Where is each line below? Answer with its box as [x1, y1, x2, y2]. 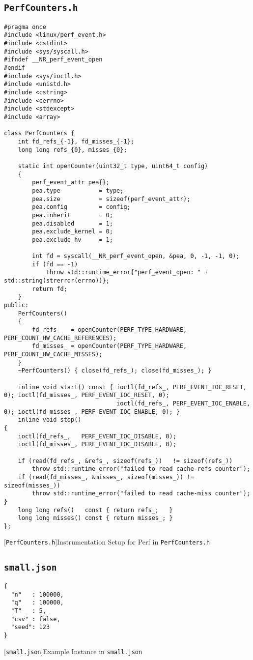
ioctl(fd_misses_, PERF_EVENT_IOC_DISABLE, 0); [18, 441, 176, 448]
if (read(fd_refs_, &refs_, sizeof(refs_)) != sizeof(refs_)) [18, 457, 233, 464]
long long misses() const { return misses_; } [18, 515, 173, 522]
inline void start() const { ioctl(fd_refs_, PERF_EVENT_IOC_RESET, [18, 383, 247, 391]
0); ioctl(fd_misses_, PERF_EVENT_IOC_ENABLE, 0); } [4, 408, 180, 415]
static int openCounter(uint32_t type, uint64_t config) [18, 162, 208, 170]
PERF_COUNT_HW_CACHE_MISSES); [4, 351, 103, 358]
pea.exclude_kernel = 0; [32, 228, 113, 235]
